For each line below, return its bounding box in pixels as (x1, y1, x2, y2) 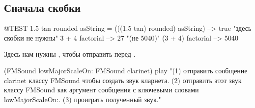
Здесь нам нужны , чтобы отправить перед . (4, 49, 136, 59)
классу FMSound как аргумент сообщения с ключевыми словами (4, 85, 199, 95)
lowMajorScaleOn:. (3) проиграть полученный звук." (4, 94, 161, 104)
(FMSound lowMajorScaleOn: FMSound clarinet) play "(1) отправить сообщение (4, 65, 248, 75)
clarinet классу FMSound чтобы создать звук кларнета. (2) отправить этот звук (4, 75, 242, 85)
